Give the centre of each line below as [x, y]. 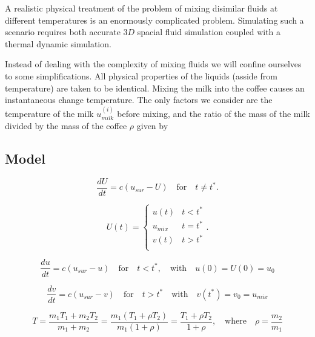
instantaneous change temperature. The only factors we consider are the [139, 100]
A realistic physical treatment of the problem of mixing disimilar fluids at [141, 8]
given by [152, 125]
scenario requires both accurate [63, 32]
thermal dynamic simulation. [58, 43]
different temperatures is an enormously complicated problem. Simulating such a [154, 20]
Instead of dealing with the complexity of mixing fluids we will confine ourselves [153, 64]
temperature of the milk [49, 113]
